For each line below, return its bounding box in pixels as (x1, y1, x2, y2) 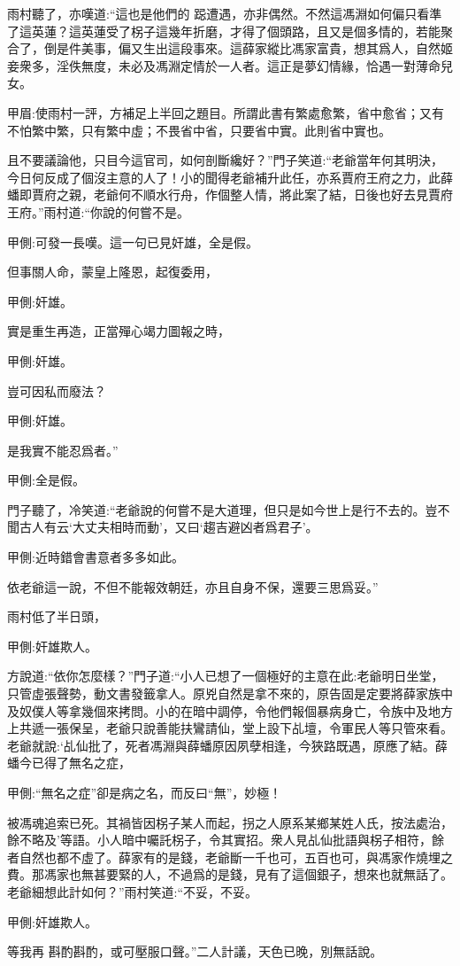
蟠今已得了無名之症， (7, 753, 131, 772)
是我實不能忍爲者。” (7, 440, 119, 459)
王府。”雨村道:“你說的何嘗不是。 (7, 202, 190, 221)
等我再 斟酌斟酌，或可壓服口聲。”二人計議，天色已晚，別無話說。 (7, 942, 383, 961)
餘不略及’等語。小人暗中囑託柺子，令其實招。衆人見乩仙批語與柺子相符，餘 (7, 830, 444, 849)
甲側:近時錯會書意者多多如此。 (7, 548, 184, 566)
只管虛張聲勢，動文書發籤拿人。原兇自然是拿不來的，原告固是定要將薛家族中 (7, 684, 453, 703)
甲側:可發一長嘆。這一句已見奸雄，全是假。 (7, 232, 258, 251)
